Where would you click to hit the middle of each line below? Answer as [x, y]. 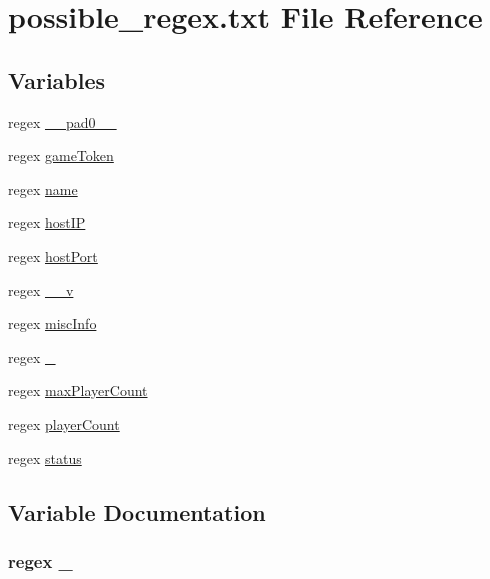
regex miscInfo [52, 323]
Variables [57, 79]
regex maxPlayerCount [78, 390]
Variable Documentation [137, 511]
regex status [45, 457]
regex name [43, 188]
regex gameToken [61, 155]
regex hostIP [47, 222]
